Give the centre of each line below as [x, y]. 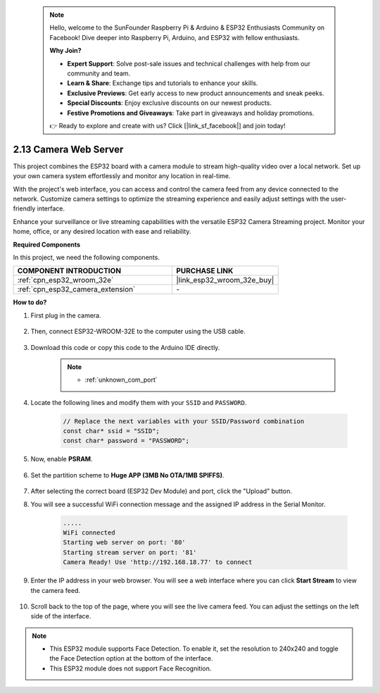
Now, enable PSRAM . [62, 459]
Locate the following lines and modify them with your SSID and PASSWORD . [139, 402]
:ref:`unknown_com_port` [121, 380]
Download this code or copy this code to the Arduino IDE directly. [125, 347]
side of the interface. [61, 616]
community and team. [99, 73]
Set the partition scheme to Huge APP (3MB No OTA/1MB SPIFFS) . [127, 475]
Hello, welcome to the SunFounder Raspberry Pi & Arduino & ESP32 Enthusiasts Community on [187, 27]
